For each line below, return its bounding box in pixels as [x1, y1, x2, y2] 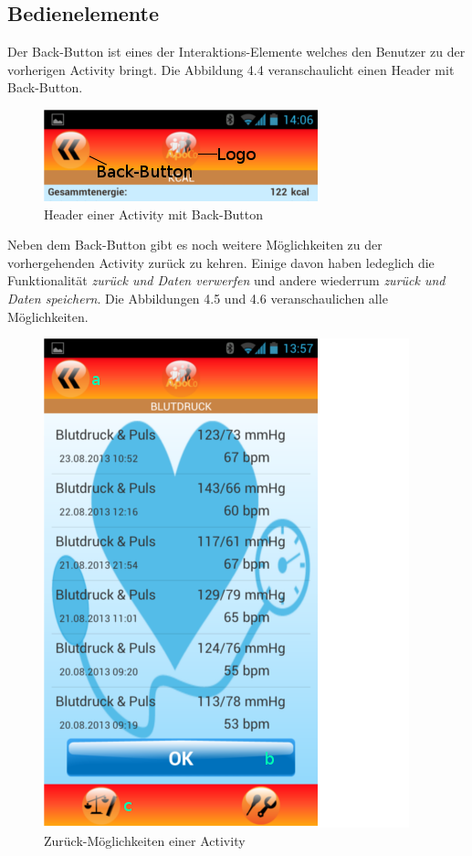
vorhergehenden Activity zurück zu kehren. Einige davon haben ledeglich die [7, 252, 435, 272]
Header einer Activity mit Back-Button [44, 204, 264, 223]
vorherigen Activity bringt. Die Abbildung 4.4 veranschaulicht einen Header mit [7, 59, 455, 79]
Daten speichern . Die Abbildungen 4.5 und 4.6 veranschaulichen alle [7, 288, 388, 307]
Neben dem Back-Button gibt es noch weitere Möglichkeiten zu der [7, 235, 383, 254]
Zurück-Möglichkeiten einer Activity [44, 830, 246, 850]
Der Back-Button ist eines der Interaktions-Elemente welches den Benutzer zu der [7, 42, 466, 61]
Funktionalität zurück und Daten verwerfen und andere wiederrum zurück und [7, 271, 446, 290]
